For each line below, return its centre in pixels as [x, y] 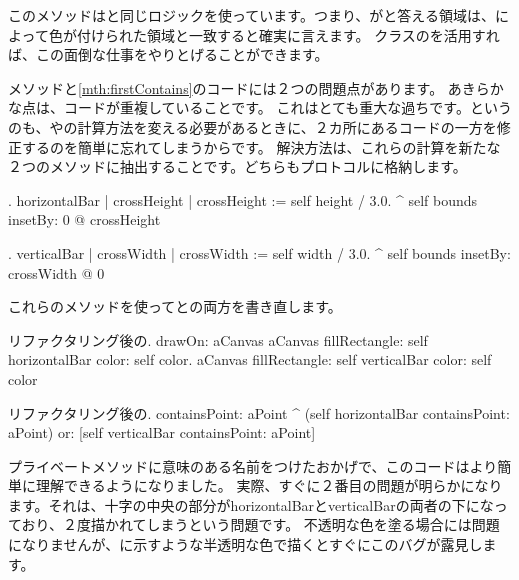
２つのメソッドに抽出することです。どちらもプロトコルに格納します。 [237, 166]
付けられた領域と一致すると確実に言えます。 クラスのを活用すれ [288, 34]
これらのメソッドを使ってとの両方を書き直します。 [175, 306]
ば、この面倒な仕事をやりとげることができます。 [168, 54]
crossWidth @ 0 [56, 272]
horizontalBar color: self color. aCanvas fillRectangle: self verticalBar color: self [250, 359]
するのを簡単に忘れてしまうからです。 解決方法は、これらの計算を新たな [261, 146]
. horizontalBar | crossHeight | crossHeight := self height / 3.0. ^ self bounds [243, 199]
